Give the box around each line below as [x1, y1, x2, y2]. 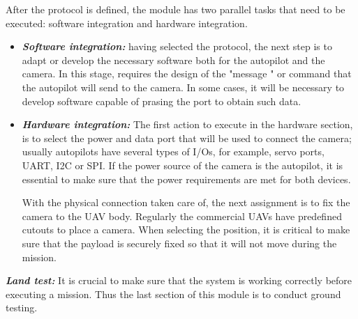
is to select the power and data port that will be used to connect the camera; [22, 130, 352, 145]
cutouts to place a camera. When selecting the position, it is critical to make [22, 222, 350, 237]
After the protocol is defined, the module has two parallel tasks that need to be [6, 2, 345, 16]
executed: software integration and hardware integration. [6, 15, 248, 30]
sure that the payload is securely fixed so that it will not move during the [22, 235, 337, 250]
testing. [6, 300, 38, 315]
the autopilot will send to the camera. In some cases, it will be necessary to [22, 79, 345, 94]
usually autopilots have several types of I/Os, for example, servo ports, [22, 144, 325, 159]
